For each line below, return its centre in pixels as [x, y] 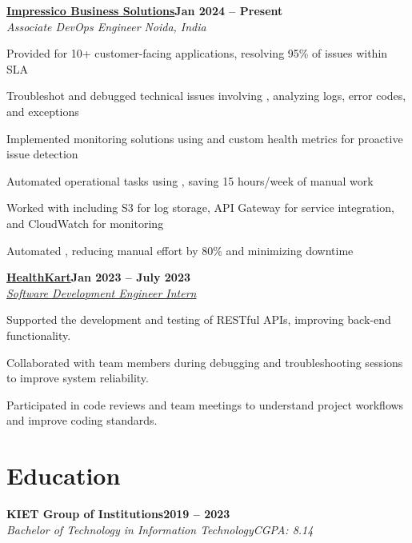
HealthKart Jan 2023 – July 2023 [99, 277]
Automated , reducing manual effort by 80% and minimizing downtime [180, 250]
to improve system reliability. [78, 378]
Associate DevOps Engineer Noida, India [106, 26]
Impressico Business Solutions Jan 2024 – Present [145, 10]
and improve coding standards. [82, 420]
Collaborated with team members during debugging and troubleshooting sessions [205, 362]
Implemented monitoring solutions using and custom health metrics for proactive [205, 138]
